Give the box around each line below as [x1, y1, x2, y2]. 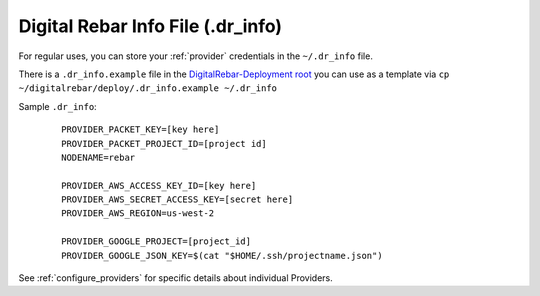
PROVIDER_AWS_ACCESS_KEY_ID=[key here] [61, 180, 257, 191]
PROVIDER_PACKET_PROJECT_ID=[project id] [61, 138, 267, 149]
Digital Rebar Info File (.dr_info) [18, 15, 283, 37]
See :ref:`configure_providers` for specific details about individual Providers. [18, 272, 334, 284]
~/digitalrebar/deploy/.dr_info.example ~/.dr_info [18, 83, 278, 94]
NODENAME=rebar [61, 151, 136, 163]
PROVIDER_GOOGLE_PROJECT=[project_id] [61, 236, 252, 247]
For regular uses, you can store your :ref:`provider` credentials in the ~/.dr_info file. [18, 50, 374, 62]
